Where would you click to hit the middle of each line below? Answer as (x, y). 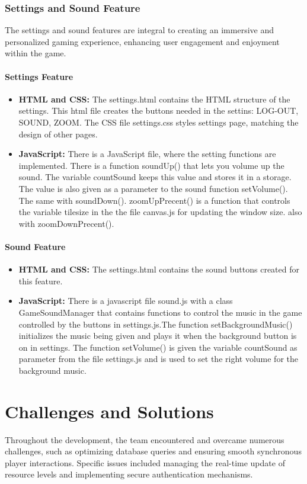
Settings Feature (39, 76)
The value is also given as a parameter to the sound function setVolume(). (153, 188)
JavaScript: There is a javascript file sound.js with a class (126, 301)
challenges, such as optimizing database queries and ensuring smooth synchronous (153, 451)
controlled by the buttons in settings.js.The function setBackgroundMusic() (156, 324)
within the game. (36, 53)
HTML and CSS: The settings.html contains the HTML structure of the (154, 99)
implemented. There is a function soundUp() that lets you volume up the (151, 165)
